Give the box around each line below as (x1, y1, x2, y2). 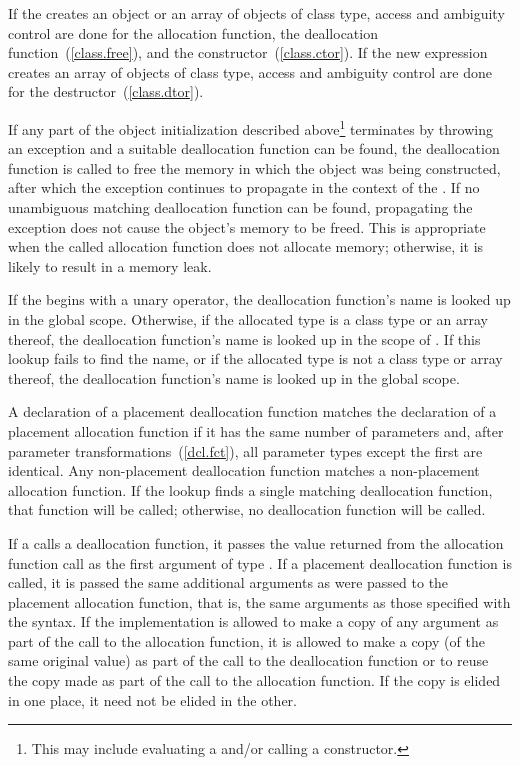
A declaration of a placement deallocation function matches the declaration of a (8, 401, 497, 422)
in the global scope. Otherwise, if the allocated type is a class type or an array (8, 308, 489, 329)
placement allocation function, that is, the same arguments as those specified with (8, 591, 511, 612)
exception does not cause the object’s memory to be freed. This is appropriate (8, 216, 486, 237)
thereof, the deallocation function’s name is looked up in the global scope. (8, 367, 460, 388)
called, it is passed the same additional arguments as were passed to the (8, 572, 449, 593)
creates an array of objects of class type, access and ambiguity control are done (8, 61, 492, 82)
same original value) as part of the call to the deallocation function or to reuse (8, 650, 489, 671)
